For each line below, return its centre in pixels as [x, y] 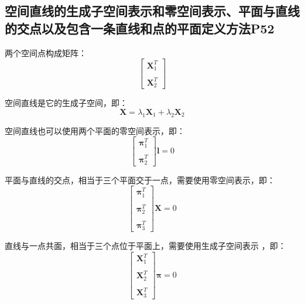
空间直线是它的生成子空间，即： [66, 103]
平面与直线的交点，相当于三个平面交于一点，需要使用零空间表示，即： [140, 180]
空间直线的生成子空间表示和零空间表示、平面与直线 [152, 11]
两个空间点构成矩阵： [46, 52]
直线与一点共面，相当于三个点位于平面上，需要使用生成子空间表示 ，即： [145, 246]
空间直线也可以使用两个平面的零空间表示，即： [95, 130]
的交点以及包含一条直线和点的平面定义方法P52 [140, 28]
